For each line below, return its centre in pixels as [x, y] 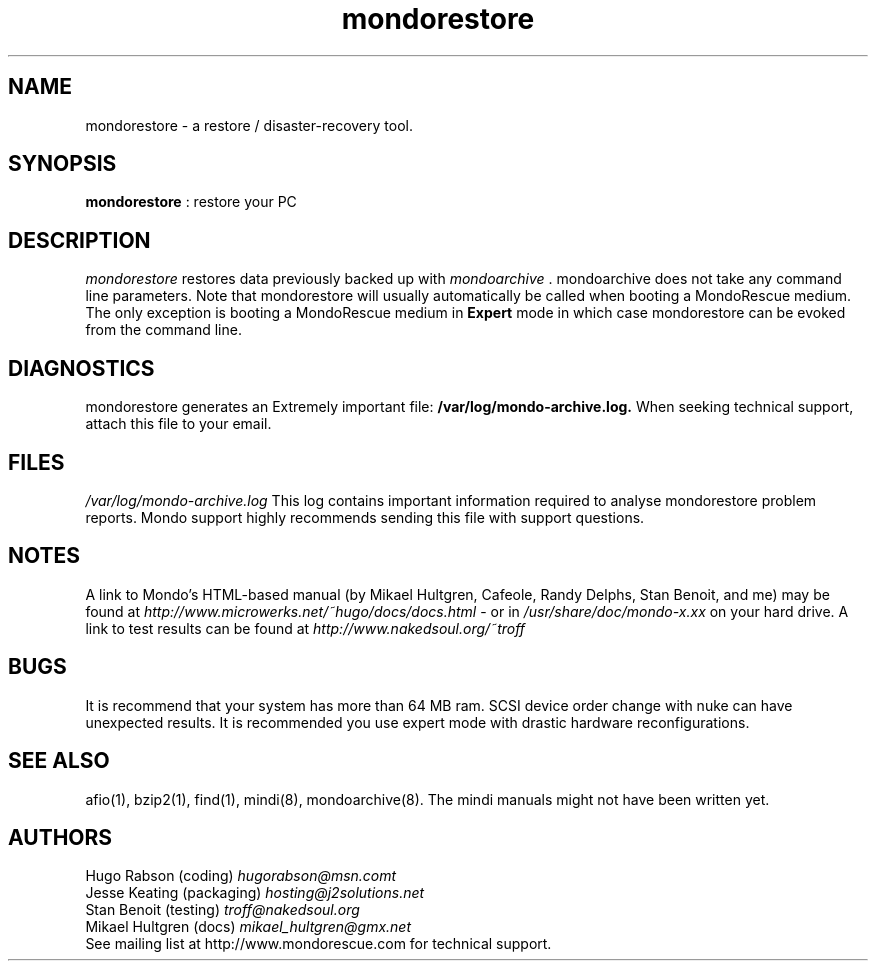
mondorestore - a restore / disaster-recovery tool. [249, 125]
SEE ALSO [59, 761]
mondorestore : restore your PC [191, 202]
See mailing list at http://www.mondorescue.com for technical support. [318, 944]
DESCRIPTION [79, 240]
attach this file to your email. [178, 424]
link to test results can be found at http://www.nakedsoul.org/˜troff [305, 628]
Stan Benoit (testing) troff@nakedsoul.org [222, 910]
